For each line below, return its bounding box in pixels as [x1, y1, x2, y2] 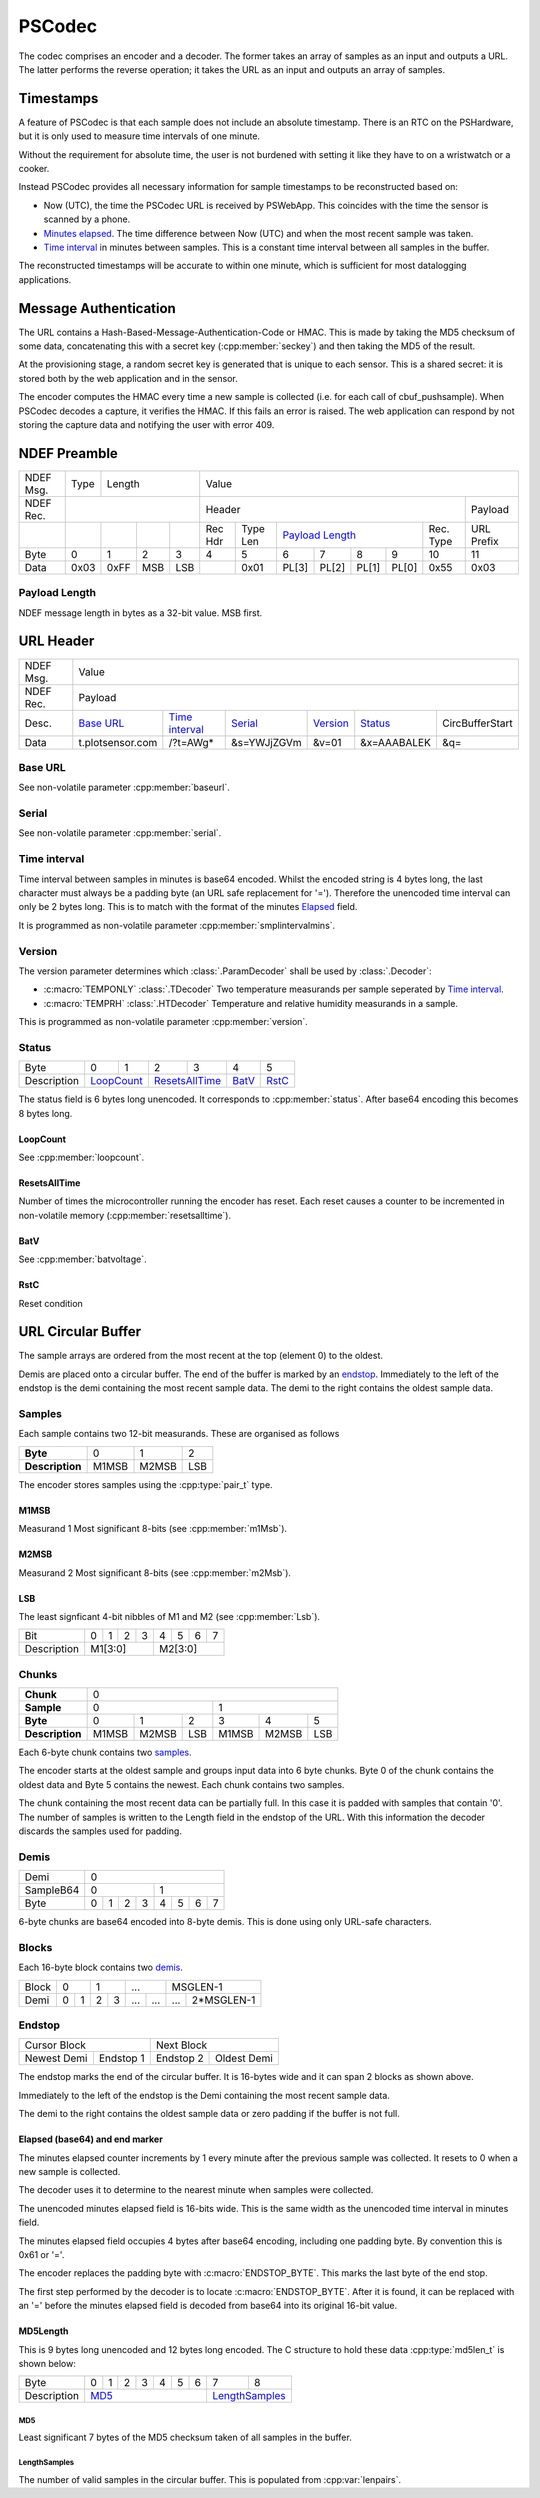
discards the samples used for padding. [18, 1825, 182, 1837]
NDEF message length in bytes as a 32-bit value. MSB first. [18, 606, 263, 619]
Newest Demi [24, 2051, 88, 2065]
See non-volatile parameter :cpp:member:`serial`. [18, 827, 222, 839]
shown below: [18, 2357, 77, 2369]
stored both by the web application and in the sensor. [18, 372, 239, 384]
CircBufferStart [441, 716, 514, 730]
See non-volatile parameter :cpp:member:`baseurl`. [18, 781, 230, 794]
